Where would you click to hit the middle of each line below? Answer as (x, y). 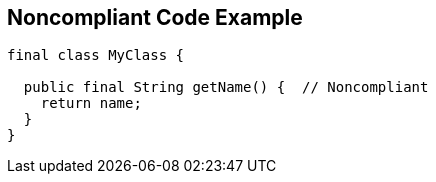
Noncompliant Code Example (155, 17)
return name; (91, 103)
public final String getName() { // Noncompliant (226, 87)
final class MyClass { (96, 55)
